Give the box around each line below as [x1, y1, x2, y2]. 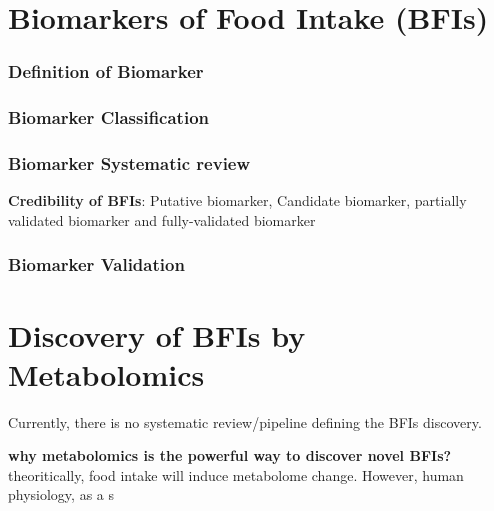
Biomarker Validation [8, 252, 185, 277]
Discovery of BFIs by [8, 314, 306, 355]
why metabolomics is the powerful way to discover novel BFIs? [8, 445, 452, 466]
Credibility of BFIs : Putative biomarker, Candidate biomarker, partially [8, 190, 467, 211]
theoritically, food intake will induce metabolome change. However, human [8, 464, 464, 485]
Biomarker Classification [8, 105, 210, 130]
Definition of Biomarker [8, 59, 204, 84]
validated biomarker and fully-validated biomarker [8, 209, 316, 230]
